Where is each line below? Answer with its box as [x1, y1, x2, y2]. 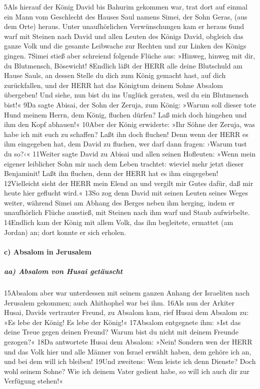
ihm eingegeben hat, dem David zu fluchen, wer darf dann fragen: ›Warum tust [4, 138, 247, 149]
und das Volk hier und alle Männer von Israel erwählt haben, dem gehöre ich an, [4, 346, 251, 356]
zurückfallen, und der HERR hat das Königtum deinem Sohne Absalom [4, 79, 223, 90]
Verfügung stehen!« [4, 375, 63, 386]
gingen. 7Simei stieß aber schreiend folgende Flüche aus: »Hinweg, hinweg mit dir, [4, 50, 255, 60]
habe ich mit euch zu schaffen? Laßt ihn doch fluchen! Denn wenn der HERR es [4, 128, 248, 139]
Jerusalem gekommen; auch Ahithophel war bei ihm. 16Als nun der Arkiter [4, 297, 234, 307]
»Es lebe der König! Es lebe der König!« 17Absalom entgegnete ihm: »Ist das [4, 316, 241, 327]
